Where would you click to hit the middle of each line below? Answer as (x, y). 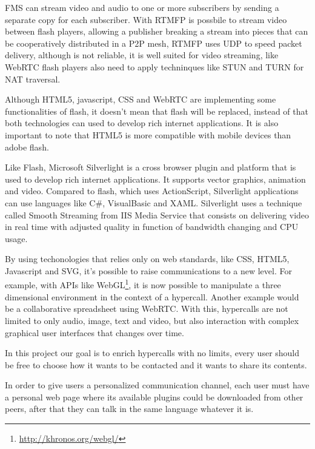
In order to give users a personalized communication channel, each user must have (157, 385)
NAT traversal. (33, 79)
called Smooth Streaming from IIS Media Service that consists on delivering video (157, 214)
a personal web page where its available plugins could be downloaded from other (154, 397)
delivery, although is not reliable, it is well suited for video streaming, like (142, 55)
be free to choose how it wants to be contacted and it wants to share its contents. (156, 364)
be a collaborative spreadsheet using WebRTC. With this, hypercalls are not (147, 309)
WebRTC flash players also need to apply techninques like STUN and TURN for (154, 66)
